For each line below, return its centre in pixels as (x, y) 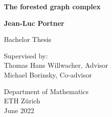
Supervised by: (26, 55)
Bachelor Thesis (28, 39)
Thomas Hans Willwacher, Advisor (56, 65)
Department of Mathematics (46, 91)
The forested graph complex (52, 6)
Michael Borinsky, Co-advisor (48, 74)
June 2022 (19, 110)
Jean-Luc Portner (34, 23)
